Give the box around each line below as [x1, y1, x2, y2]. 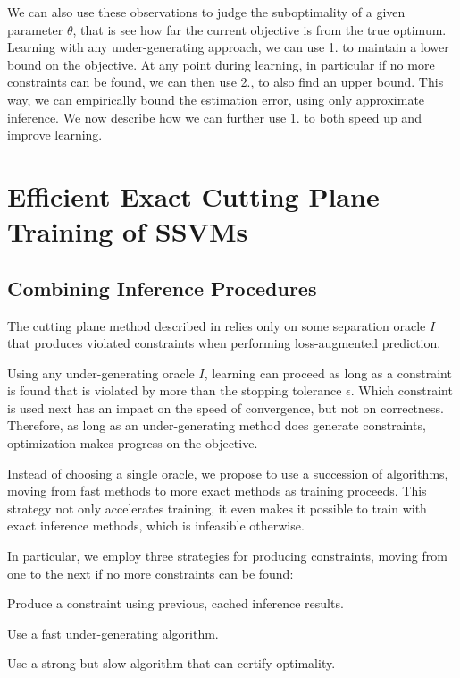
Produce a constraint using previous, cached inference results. [7, 594, 344, 613]
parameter [7, 20, 63, 38]
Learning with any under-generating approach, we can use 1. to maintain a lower [7, 38, 449, 56]
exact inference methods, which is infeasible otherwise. [7, 516, 305, 535]
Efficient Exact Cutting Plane [7, 177, 380, 214]
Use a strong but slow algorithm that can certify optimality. [7, 654, 336, 673]
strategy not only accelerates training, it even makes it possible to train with [7, 498, 427, 517]
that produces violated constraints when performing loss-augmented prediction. [7, 334, 441, 352]
